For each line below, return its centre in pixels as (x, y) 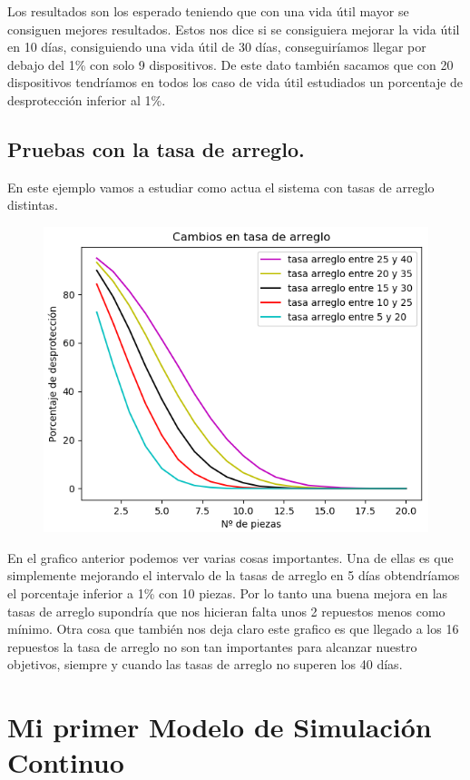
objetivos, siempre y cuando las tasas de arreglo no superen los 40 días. (205, 664)
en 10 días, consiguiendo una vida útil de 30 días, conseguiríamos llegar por (217, 47)
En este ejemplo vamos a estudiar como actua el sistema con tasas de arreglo (221, 187)
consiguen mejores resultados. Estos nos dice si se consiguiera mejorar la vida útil (234, 29)
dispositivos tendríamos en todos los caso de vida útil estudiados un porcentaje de (235, 82)
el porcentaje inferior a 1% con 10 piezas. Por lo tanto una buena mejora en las (228, 593)
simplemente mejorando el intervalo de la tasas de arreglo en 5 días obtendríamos (234, 575)
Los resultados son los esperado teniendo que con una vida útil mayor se (208, 11)
